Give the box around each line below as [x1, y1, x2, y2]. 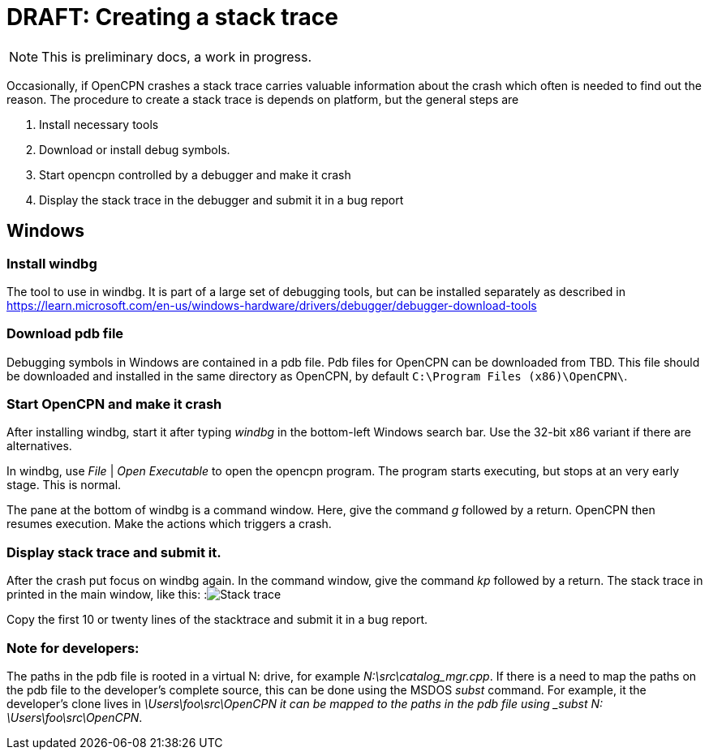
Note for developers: [6, 639, 140, 656]
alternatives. [6, 439, 72, 453]
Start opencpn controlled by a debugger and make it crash [39, 167, 351, 182]
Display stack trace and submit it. [6, 543, 221, 561]
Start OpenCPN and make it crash [6, 396, 222, 413]
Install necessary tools [39, 117, 159, 131]
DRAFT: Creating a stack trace [6, 3, 338, 31]
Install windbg [6, 255, 97, 272]
